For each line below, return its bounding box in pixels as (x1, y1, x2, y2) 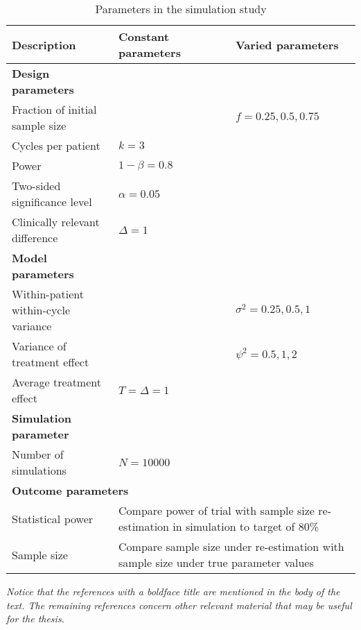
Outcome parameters (12, 482, 129, 498)
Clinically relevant (12, 214, 100, 230)
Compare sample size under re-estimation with (118, 538, 344, 554)
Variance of (12, 338, 67, 354)
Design (12, 65, 50, 81)
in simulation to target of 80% (173, 518, 319, 534)
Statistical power (12, 510, 94, 527)
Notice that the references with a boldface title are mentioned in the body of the (6, 584, 340, 598)
